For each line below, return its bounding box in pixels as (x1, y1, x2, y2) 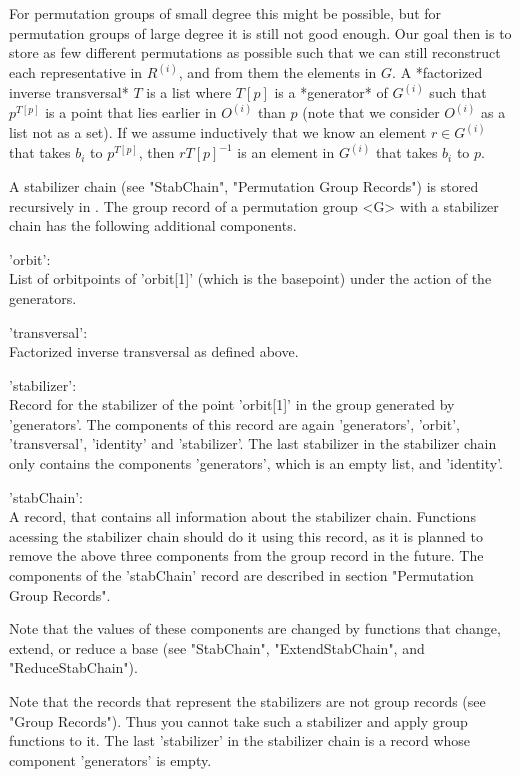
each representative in (9, 62, 143, 83)
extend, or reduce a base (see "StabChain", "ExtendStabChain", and (9, 637, 425, 658)
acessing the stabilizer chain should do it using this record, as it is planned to (9, 525, 484, 546)
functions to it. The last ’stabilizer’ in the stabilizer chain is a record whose (9, 730, 471, 751)
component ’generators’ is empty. (9, 749, 212, 770)
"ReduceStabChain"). (9, 657, 138, 678)
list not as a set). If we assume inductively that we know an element (9, 122, 427, 143)
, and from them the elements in (178, 62, 377, 83)
